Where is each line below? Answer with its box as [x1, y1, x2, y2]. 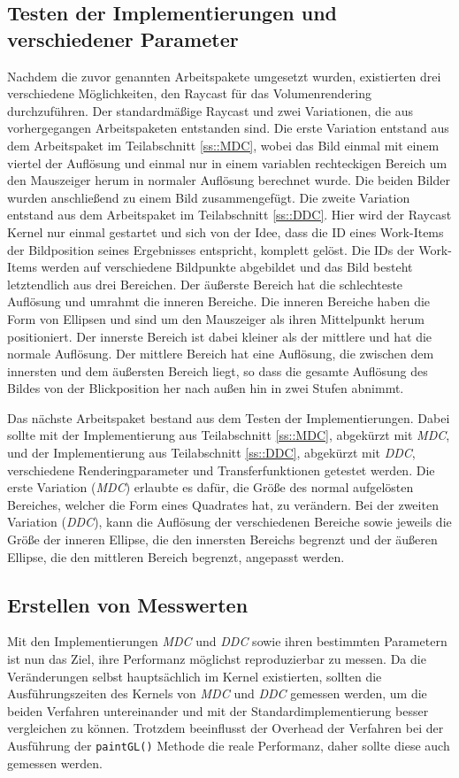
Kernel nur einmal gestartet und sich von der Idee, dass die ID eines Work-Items [7, 222, 444, 241]
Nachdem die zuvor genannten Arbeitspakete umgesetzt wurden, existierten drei [7, 66, 441, 85]
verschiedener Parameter [7, 25, 239, 52]
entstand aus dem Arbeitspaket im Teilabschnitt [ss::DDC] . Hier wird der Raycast [7, 205, 452, 224]
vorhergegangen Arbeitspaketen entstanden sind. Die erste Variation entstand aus [7, 119, 449, 137]
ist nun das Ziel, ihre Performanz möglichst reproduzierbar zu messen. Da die [7, 650, 426, 668]
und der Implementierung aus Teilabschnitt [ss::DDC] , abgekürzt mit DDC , [7, 443, 416, 462]
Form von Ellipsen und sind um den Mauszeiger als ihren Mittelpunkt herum [7, 309, 425, 327]
